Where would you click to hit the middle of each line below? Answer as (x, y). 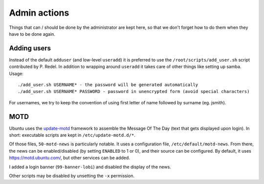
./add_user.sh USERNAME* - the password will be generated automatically (108, 85)
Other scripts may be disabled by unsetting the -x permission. (72, 176)
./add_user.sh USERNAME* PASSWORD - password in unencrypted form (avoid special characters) (134, 92)
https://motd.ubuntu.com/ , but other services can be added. (70, 158)
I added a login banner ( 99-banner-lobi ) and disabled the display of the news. (90, 167)
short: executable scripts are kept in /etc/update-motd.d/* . (72, 135)
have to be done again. (32, 34)
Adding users (30, 48)
